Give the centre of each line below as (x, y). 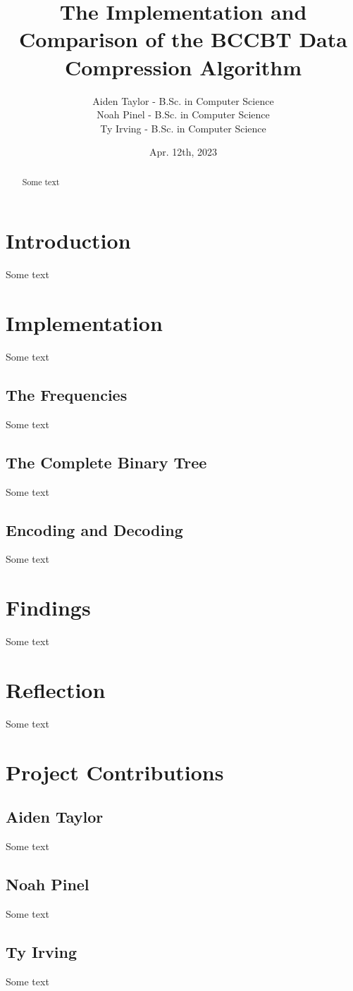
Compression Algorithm (183, 67)
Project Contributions (115, 772)
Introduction (68, 241)
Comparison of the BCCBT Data (183, 39)
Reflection (56, 689)
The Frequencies (67, 394)
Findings (48, 607)
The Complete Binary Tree (106, 462)
